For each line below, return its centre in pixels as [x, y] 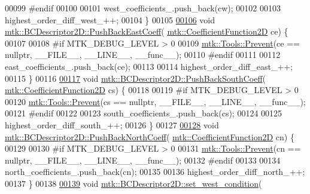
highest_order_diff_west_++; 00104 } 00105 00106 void [110, 19]
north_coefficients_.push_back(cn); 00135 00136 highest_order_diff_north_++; [155, 172]
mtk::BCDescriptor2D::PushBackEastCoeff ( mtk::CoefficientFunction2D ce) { [147, 31]
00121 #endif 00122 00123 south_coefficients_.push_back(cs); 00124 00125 [144, 113]
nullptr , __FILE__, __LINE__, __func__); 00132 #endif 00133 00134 [143, 160]
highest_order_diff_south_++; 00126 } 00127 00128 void [112, 124]
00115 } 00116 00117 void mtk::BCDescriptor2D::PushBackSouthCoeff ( [136, 78]
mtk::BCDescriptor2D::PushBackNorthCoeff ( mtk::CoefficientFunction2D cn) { [150, 136]
